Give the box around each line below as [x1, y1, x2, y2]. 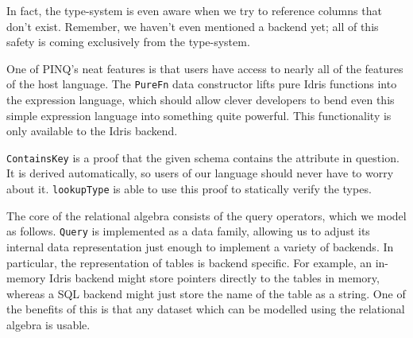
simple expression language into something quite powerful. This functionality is [6, 107, 392, 123]
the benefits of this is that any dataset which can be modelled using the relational [6, 301, 405, 317]
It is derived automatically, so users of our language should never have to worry [6, 165, 394, 181]
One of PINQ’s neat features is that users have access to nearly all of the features [6, 60, 403, 76]
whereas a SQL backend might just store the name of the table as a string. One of [6, 285, 406, 301]
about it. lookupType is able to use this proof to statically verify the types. [6, 181, 372, 197]
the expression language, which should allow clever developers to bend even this [6, 91, 395, 108]
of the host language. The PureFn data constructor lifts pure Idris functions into [6, 76, 397, 92]
